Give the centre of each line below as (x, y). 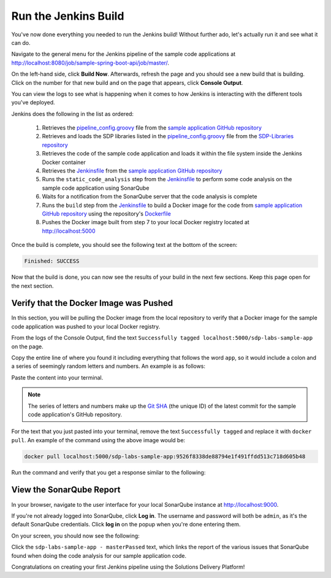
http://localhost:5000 (69, 231)
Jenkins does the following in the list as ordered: (73, 114)
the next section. (32, 286)
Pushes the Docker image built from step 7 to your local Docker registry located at (146, 222)
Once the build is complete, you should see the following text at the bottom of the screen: (124, 245)
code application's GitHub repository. (75, 414)
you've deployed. (33, 103)
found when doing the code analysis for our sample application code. (99, 555)
